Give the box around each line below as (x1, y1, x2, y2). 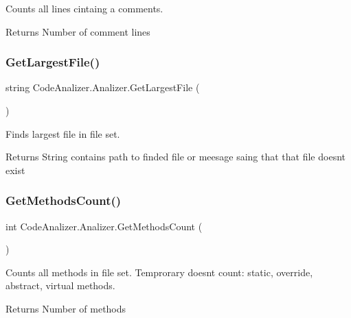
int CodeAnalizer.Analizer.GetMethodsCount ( (5, 219, 203, 233)
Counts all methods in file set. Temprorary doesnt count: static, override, (5, 265, 313, 279)
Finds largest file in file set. (5, 126, 120, 140)
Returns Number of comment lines (5, 24, 150, 38)
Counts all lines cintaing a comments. (5, 1, 163, 15)
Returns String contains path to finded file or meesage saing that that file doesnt (5, 149, 346, 164)
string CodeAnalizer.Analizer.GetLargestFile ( (5, 80, 200, 95)
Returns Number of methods (5, 301, 126, 315)
